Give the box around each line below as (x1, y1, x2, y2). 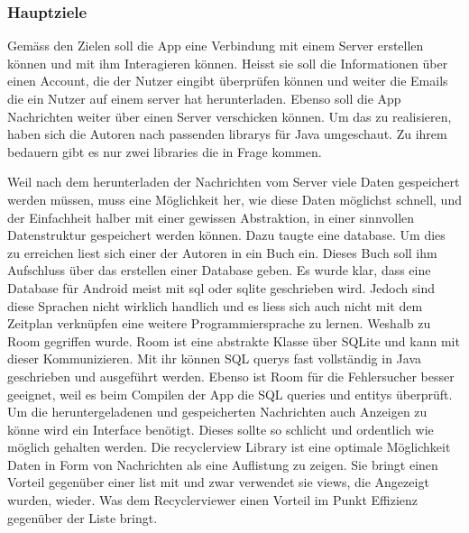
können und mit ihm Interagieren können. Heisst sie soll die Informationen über (7, 53, 448, 72)
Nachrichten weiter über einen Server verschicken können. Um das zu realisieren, (7, 106, 452, 125)
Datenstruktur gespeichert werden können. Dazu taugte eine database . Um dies (7, 225, 446, 244)
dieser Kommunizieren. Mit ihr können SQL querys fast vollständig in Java (7, 349, 421, 368)
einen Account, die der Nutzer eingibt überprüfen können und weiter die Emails (7, 71, 448, 90)
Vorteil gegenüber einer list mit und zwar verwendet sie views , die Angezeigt (7, 473, 429, 492)
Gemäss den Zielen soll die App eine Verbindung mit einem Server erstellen (7, 36, 424, 55)
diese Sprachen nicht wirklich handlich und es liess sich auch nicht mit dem (7, 296, 423, 315)
